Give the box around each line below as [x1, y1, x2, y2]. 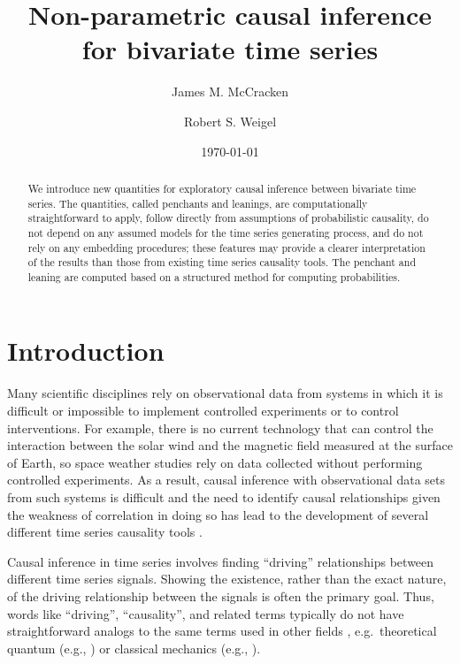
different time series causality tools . [7, 523, 203, 541]
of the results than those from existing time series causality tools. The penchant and [27, 255, 417, 270]
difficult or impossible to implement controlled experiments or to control [7, 401, 399, 420]
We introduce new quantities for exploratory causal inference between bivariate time [27, 180, 417, 195]
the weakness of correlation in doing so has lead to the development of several [7, 505, 429, 523]
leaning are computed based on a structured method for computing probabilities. [27, 269, 401, 284]
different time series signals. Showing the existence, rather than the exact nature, [7, 569, 447, 588]
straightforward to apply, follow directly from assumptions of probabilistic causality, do [27, 210, 429, 225]
